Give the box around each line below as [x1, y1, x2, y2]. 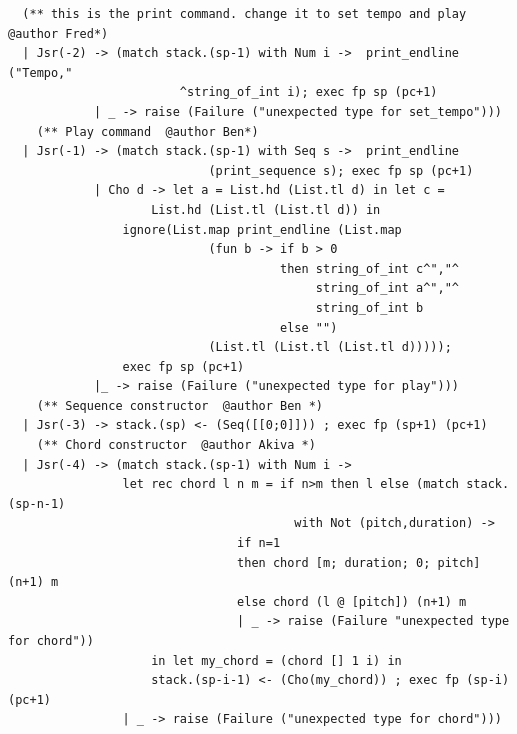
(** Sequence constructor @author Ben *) [36, 398, 323, 413]
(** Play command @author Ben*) [36, 124, 259, 139]
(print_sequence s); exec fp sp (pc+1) [208, 163, 474, 178]
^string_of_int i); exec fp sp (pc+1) [179, 85, 438, 100]
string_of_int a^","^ [315, 281, 460, 296]
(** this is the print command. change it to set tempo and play [22, 7, 467, 21]
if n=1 [237, 536, 281, 551]
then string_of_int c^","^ [280, 261, 460, 276]
